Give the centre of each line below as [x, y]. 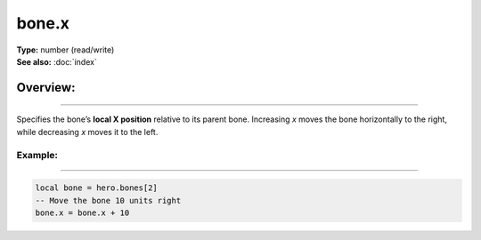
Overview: [46, 88]
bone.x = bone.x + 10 [82, 213]
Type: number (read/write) [65, 50]
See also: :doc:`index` [57, 61]
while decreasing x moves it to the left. [87, 132]
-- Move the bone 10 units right [108, 200]
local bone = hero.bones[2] [96, 188]
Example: [37, 155]
